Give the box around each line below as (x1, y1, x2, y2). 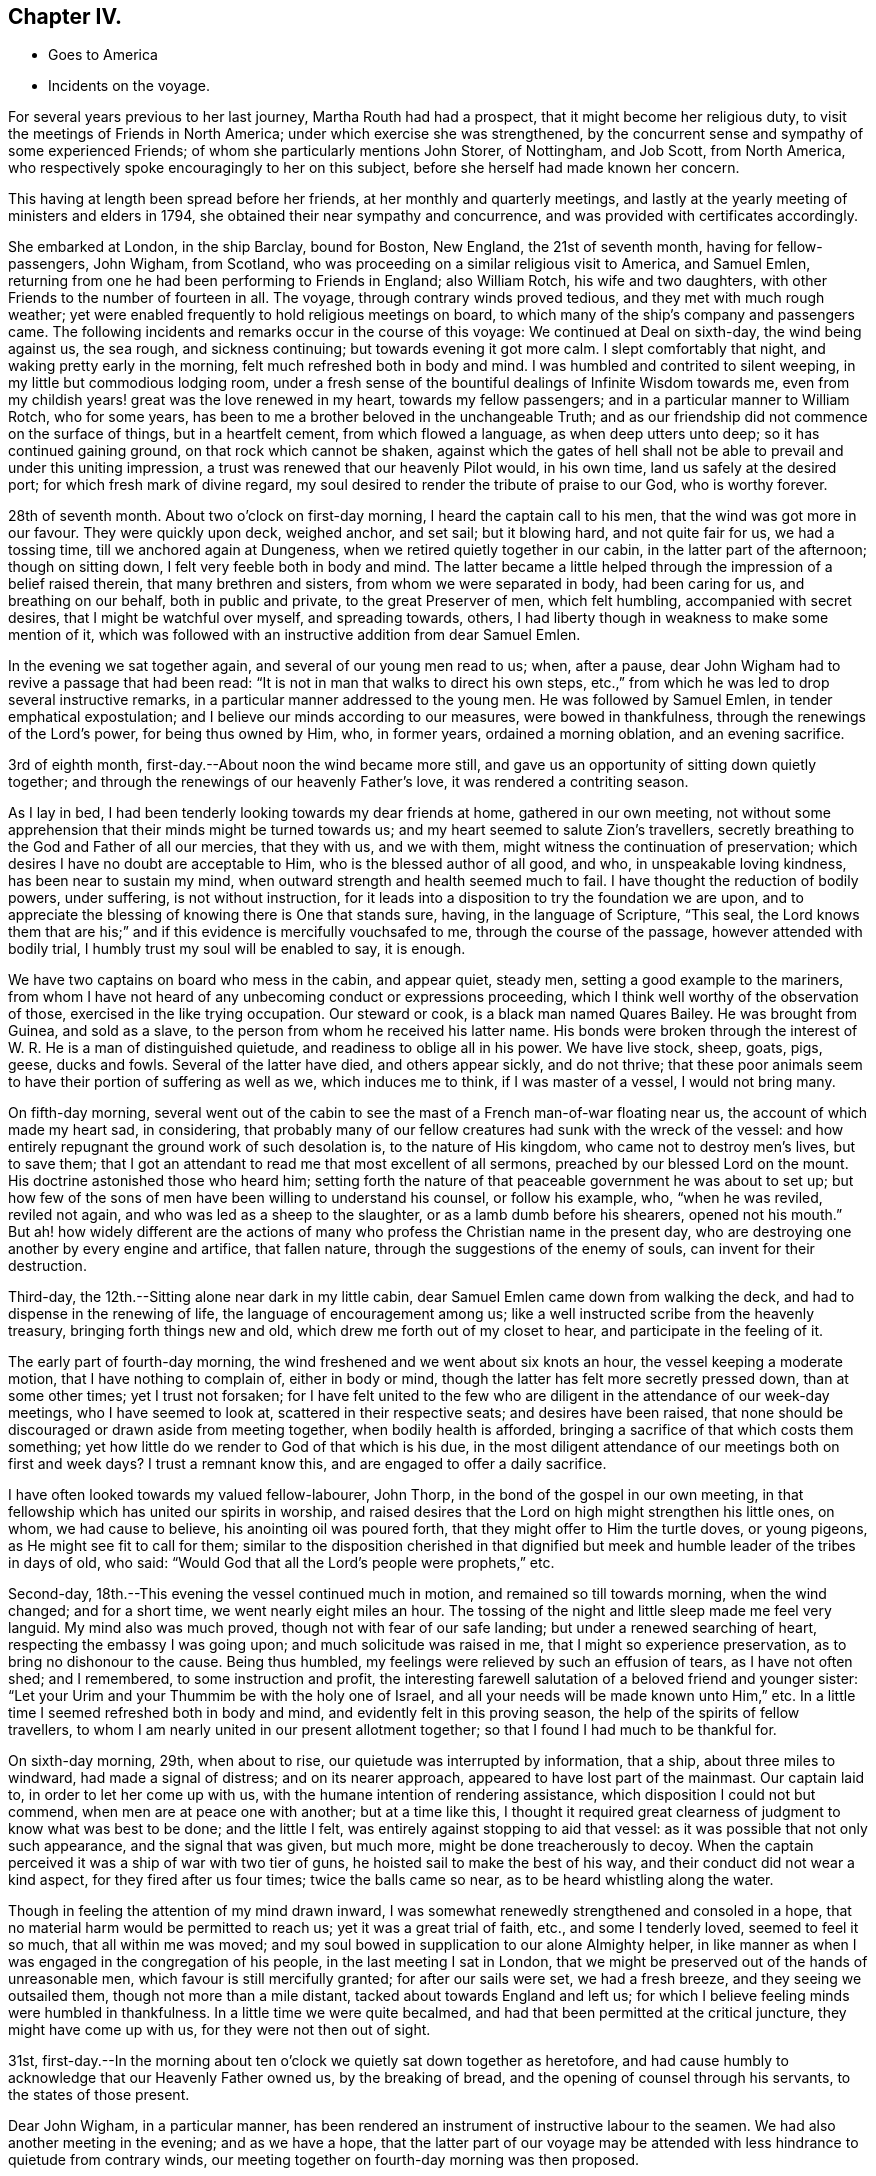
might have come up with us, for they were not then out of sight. (8, 2021, 431, 2039)
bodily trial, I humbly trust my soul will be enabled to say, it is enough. (8, 940, 466, 958)
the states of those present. (8, 2086, 190, 2104)
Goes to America (48, 46, 158, 64)
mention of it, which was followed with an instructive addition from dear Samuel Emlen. (8, 626, 581, 644)
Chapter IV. (8, 4, 123, 29)
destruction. (8, 1257, 87, 1275)
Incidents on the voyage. (48, 77, 210, 95)
